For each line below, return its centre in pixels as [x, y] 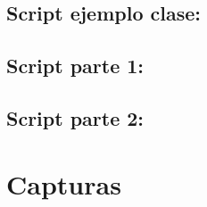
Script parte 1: [75, 66]
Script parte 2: [75, 117]
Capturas [64, 183]
